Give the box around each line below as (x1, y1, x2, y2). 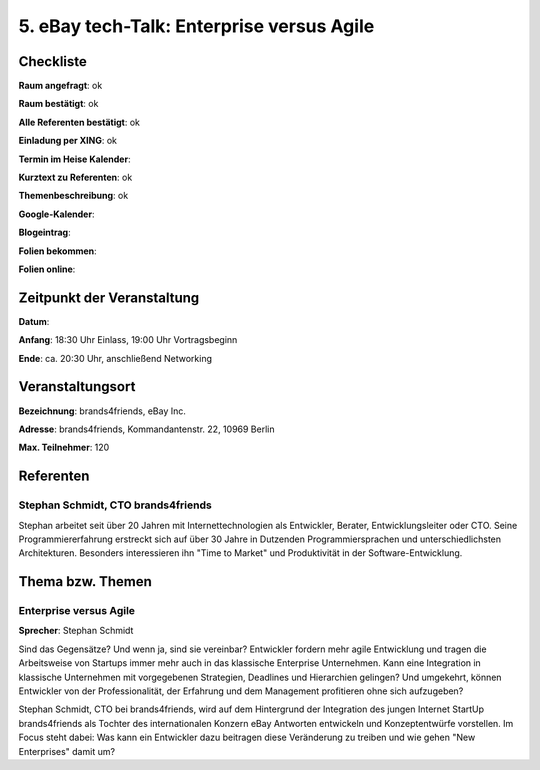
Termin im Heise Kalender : (18, 153, 131, 165)
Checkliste (18, 53, 87, 70)
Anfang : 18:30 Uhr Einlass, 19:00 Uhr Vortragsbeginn (18, 334, 238, 346)
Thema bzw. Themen (18, 573, 152, 590)
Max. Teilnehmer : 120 (18, 441, 110, 454)
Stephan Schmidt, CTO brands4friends (18, 498, 212, 512)
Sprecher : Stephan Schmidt (18, 625, 134, 637)
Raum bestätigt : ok (18, 98, 99, 110)
